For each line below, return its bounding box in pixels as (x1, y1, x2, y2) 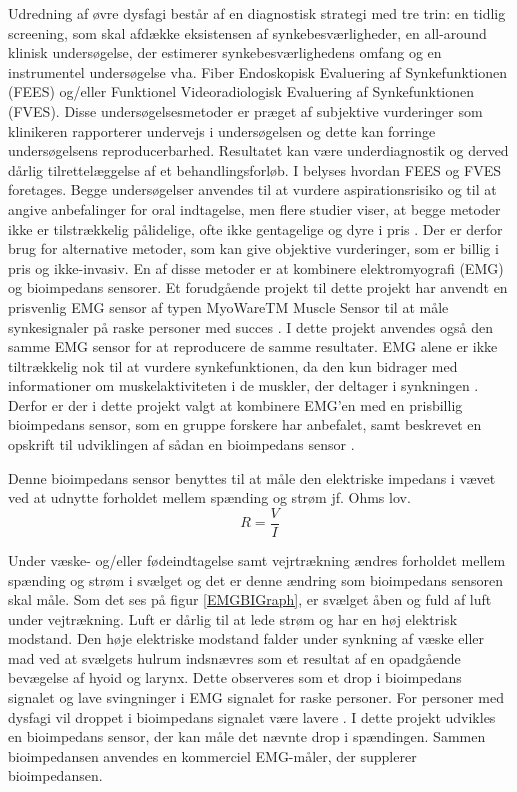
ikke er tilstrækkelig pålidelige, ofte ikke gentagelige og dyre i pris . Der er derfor (8, 218, 503, 239)
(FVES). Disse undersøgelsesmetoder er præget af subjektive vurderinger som (8, 100, 483, 121)
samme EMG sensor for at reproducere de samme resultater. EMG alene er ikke (8, 336, 498, 357)
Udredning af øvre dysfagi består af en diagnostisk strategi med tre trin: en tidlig (8, 3, 506, 23)
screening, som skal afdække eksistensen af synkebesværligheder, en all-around (8, 22, 487, 43)
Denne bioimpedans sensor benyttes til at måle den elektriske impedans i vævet (8, 467, 496, 488)
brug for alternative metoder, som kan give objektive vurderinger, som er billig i (8, 238, 499, 259)
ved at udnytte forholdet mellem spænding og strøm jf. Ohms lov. (8, 487, 411, 508)
